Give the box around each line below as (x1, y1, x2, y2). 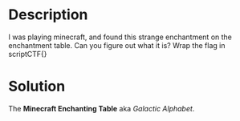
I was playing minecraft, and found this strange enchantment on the (8, 32, 233, 42)
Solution (8, 78, 66, 95)
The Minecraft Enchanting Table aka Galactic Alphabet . (8, 103, 195, 113)
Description (8, 6, 88, 24)
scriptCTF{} (8, 49, 47, 58)
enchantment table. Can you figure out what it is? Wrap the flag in (8, 40, 226, 50)
